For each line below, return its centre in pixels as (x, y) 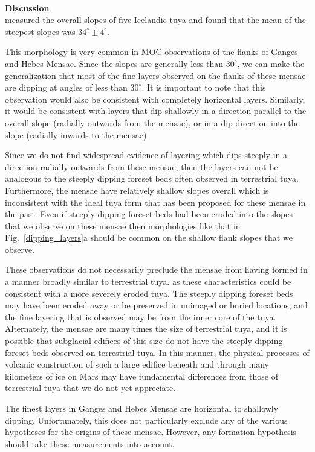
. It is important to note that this (204, 87)
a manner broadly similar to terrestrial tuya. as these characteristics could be (148, 282)
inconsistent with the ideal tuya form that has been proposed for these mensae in (155, 202)
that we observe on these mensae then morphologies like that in (123, 225)
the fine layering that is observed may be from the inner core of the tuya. (141, 317)
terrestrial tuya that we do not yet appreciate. (90, 388)
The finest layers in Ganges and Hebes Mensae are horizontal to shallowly (142, 408)
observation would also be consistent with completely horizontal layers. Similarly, (155, 99)
